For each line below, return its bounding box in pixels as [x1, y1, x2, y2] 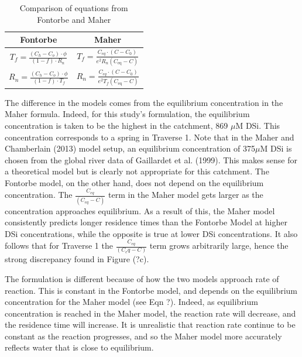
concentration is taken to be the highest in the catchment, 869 [5, 119, 228, 131]
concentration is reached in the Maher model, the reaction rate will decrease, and [5, 307, 296, 319]
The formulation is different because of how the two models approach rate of [5, 272, 279, 284]
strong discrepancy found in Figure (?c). [5, 253, 149, 265]
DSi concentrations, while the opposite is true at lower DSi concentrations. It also [5, 227, 298, 239]
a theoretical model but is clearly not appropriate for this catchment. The [5, 165, 269, 177]
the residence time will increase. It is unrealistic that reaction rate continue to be [5, 318, 296, 331]
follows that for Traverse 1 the [5, 239, 113, 251]
